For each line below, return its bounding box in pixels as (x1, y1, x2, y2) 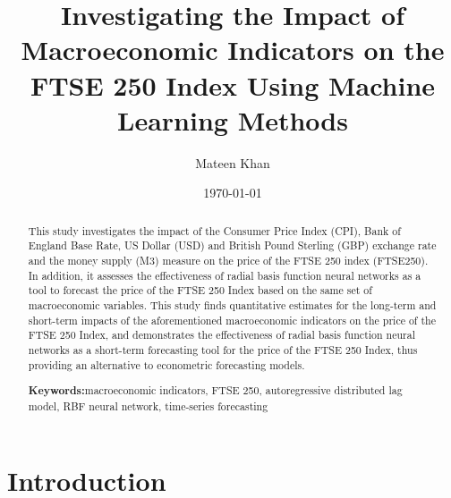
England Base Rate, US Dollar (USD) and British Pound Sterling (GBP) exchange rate (28, 238, 437, 253)
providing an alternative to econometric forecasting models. (28, 357, 305, 372)
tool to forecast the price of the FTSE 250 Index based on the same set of (28, 283, 372, 298)
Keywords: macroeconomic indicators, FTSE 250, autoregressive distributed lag (28, 383, 403, 399)
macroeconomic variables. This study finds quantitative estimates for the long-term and (28, 297, 437, 312)
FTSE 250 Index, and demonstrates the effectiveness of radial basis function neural (28, 327, 415, 342)
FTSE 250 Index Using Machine (30, 66, 436, 103)
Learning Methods (117, 101, 348, 138)
